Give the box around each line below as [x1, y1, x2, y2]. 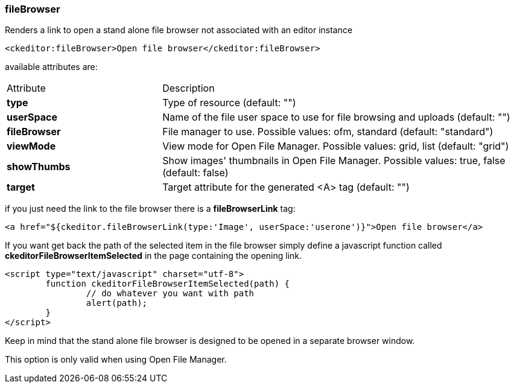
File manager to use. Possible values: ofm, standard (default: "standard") [162, 126, 493, 138]
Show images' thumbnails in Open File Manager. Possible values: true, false [162, 154, 506, 167]
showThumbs [7, 161, 71, 173]
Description [162, 82, 215, 95]
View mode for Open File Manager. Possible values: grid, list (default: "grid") [162, 140, 509, 153]
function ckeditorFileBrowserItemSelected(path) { [45, 279, 290, 289]
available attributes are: [5, 62, 98, 72]
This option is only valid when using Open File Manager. [5, 354, 227, 365]
